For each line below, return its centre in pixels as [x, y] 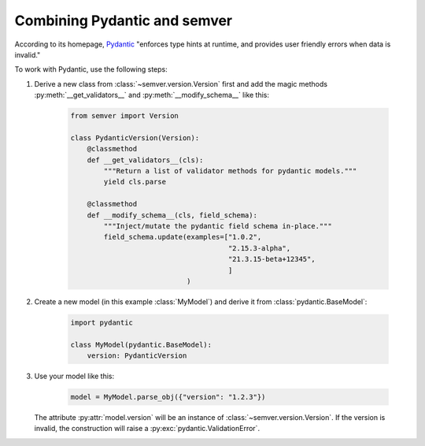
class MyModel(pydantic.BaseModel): [141, 344]
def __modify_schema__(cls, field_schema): [172, 215]
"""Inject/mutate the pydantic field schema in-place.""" [218, 226]
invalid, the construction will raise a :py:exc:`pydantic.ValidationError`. [147, 429]
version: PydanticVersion [137, 356]
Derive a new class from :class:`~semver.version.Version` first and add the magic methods [181, 84]
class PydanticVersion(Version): [135, 138]
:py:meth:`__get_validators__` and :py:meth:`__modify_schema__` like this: [152, 95]
